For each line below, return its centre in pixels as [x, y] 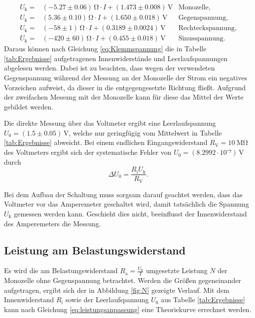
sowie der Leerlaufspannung [107, 300]
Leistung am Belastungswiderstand [95, 250]
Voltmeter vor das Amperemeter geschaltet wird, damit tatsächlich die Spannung [127, 204]
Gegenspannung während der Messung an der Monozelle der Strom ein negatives [126, 77]
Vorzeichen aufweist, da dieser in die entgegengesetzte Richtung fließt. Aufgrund [125, 87]
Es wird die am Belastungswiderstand [61, 270]
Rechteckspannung [206, 28]
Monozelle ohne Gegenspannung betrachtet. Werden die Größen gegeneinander [123, 280]
